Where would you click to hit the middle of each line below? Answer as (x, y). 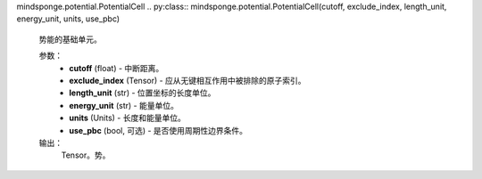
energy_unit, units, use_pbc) (68, 19)
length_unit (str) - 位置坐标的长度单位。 (142, 93)
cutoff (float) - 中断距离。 (116, 68)
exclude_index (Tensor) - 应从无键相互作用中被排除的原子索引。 (188, 80)
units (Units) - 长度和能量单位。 (128, 118)
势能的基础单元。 (70, 39)
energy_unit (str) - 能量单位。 (124, 105)
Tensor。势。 (86, 155)
